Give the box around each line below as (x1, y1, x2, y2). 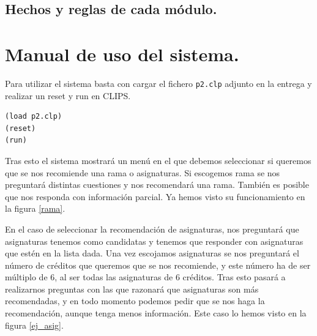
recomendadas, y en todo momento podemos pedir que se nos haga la (5, 294, 265, 307)
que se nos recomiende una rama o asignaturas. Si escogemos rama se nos (5, 166, 280, 179)
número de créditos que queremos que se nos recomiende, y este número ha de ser (5, 258, 311, 271)
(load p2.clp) (5, 112, 62, 121)
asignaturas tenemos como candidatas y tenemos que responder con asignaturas (5, 234, 304, 247)
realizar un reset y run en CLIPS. (5, 89, 131, 102)
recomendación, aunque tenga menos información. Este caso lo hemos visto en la (5, 307, 307, 319)
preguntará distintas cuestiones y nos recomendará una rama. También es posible (5, 178, 309, 191)
